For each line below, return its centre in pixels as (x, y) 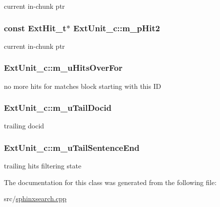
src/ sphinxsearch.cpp (35, 198)
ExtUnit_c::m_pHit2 (117, 28)
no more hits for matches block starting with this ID (83, 86)
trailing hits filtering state (43, 166)
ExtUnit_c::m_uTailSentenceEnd (72, 147)
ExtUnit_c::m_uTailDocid (58, 108)
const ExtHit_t (35, 28)
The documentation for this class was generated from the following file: (110, 182)
